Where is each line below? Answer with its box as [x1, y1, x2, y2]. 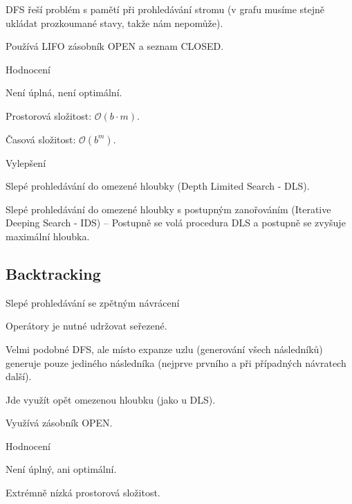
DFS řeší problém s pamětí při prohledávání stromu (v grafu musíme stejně [6, 2, 325, 16]
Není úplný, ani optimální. [6, 462, 117, 476]
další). [6, 369, 32, 384]
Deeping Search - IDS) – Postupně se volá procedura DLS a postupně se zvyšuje [6, 215, 346, 230]
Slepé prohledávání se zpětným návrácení [6, 295, 180, 309]
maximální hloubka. [6, 228, 90, 243]
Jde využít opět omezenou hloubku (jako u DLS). [6, 392, 216, 406]
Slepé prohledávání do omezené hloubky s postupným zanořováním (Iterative [6, 201, 331, 216]
